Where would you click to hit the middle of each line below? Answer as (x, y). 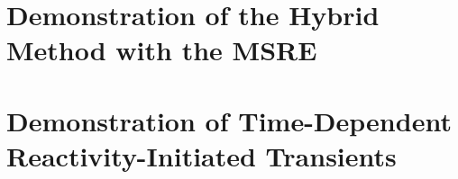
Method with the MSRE (162, 50)
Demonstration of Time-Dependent (229, 120)
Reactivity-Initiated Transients (202, 155)
